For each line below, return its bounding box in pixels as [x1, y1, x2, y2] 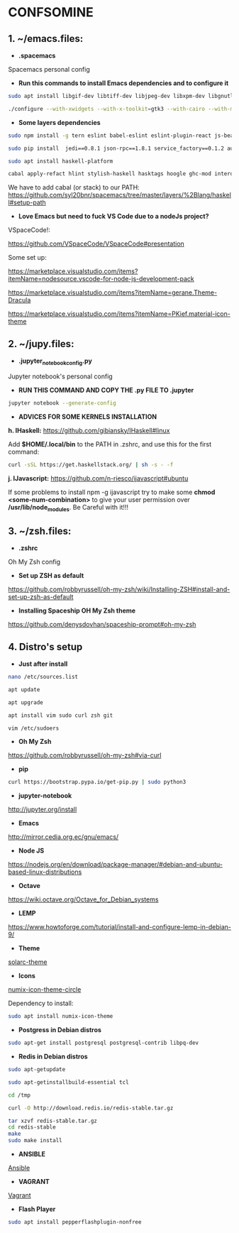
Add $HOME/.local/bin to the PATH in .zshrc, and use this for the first [8, 439, 212, 448]
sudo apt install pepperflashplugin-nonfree [8, 1219, 142, 1226]
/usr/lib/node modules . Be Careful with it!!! [8, 503, 129, 513]
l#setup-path [8, 198, 47, 207]
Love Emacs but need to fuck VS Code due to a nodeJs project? [18, 212, 209, 221]
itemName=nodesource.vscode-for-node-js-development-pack [8, 275, 194, 283]
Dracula [8, 296, 31, 305]
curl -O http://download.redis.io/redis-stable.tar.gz [8, 1105, 174, 1112]
